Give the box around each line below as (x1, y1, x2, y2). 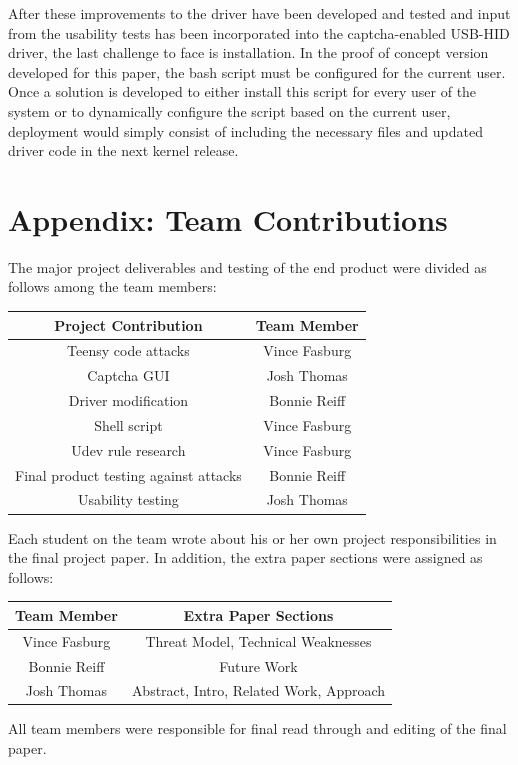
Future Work (219, 655, 298, 676)
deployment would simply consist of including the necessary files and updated (8, 120, 483, 141)
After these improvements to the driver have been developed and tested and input (8, 3, 511, 23)
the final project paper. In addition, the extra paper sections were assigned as (8, 547, 483, 568)
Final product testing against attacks (15, 464, 242, 485)
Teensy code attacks (67, 340, 190, 361)
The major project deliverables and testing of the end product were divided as (8, 256, 487, 277)
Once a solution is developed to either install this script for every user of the (8, 81, 477, 102)
